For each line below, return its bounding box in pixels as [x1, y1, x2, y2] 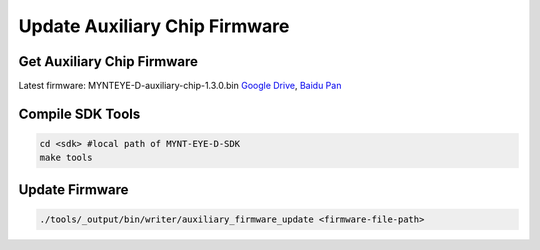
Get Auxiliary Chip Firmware [18, 53, 199, 70]
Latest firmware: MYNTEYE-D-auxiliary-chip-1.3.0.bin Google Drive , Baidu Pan [18, 80, 342, 92]
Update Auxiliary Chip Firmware [18, 15, 290, 37]
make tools [39, 152, 93, 164]
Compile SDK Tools [18, 105, 141, 122]
